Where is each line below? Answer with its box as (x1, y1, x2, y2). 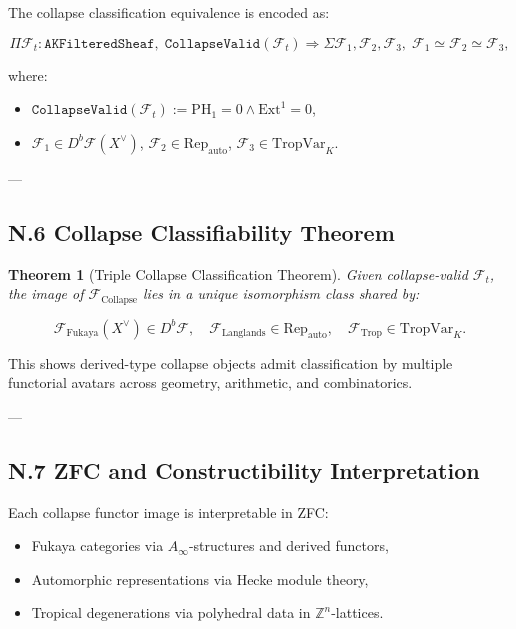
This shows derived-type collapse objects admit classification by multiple (8, 352, 453, 373)
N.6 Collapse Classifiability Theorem (8, 216, 395, 247)
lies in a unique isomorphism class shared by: (143, 283, 420, 304)
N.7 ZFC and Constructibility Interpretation (8, 454, 480, 485)
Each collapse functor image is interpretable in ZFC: (8, 501, 329, 522)
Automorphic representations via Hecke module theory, (31, 568, 369, 589)
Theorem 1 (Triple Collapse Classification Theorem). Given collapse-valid (8, 263, 468, 284)
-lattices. (331, 602, 384, 623)
